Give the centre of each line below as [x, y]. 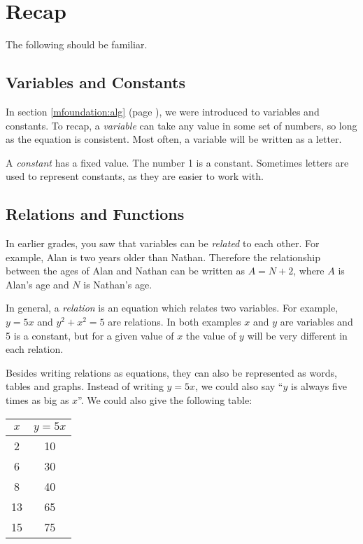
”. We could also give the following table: [165, 400]
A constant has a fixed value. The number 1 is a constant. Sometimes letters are [177, 162]
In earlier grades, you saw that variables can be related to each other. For [163, 243]
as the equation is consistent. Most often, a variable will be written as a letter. [174, 139]
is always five [319, 386]
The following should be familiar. [77, 44]
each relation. [35, 349]
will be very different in [297, 335]
